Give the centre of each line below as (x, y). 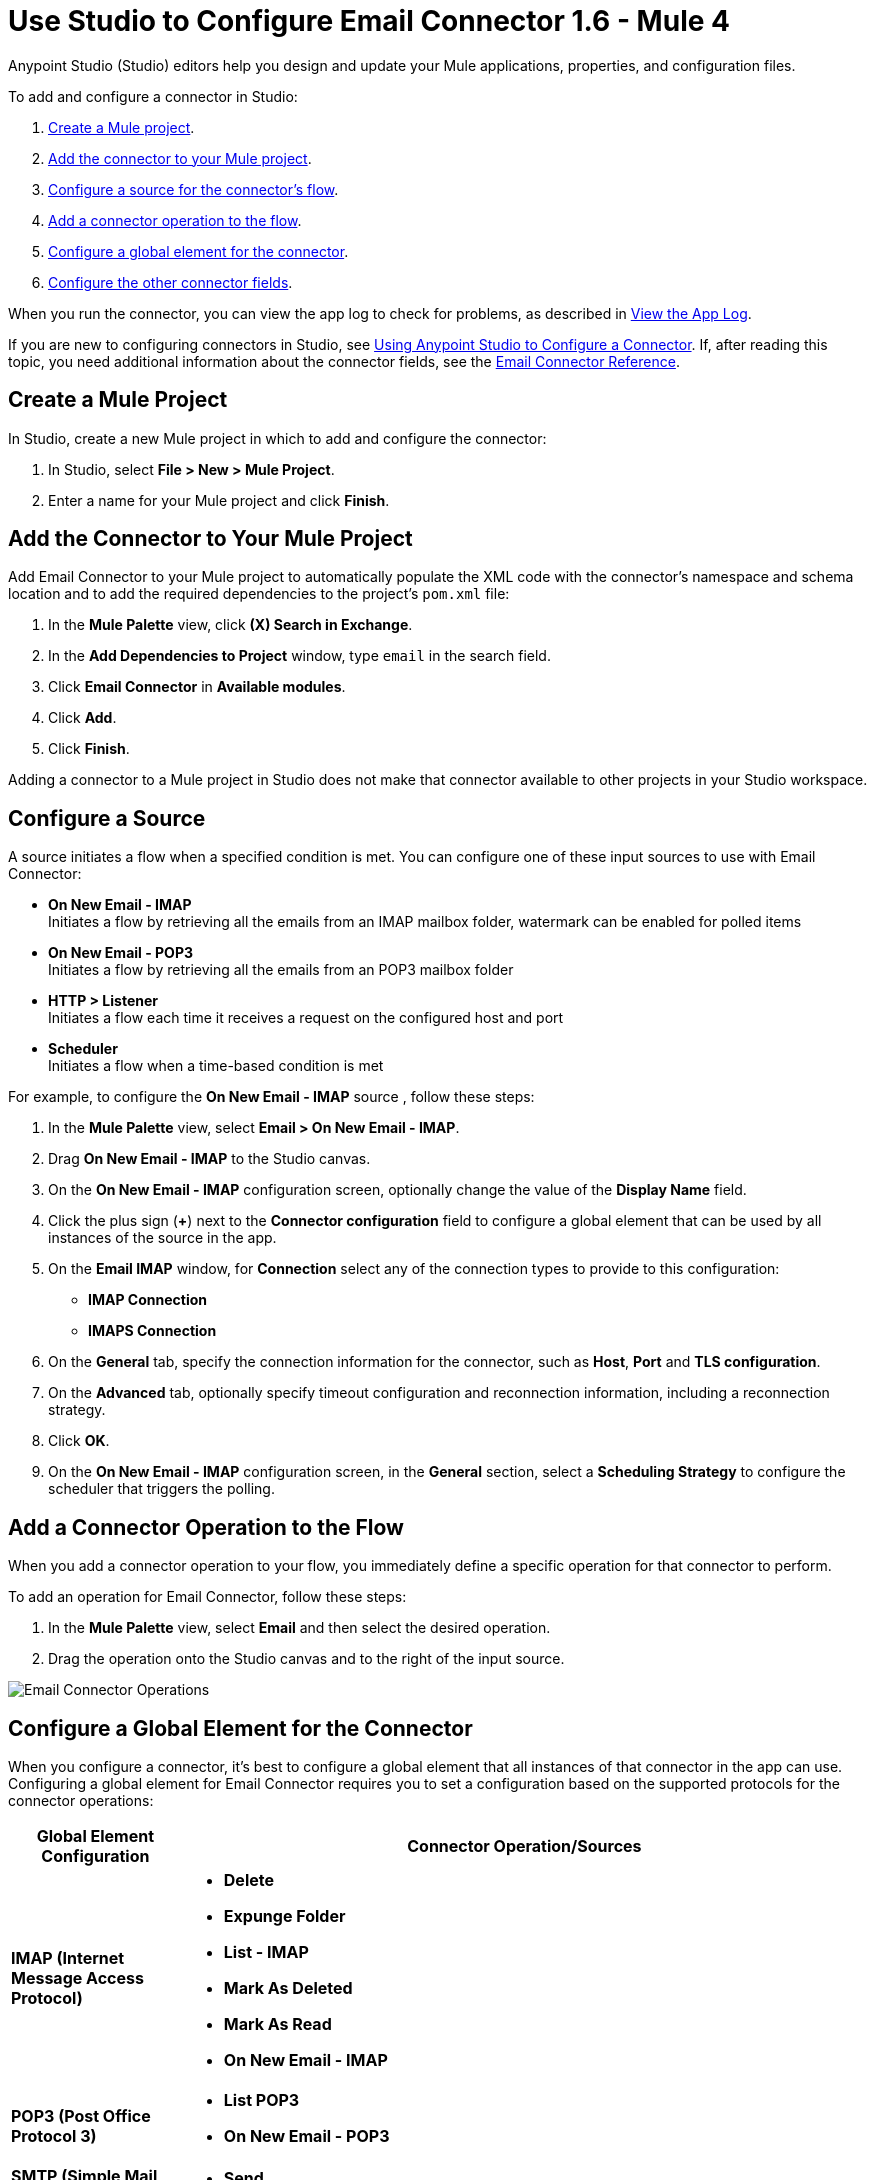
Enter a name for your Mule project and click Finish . (219, 500)
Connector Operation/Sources (524, 1845)
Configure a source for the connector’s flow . (193, 189)
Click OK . (79, 1441)
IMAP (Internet (68, 1957)
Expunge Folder (284, 1915)
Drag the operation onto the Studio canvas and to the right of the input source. (306, 1659)
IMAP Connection (147, 1300)
